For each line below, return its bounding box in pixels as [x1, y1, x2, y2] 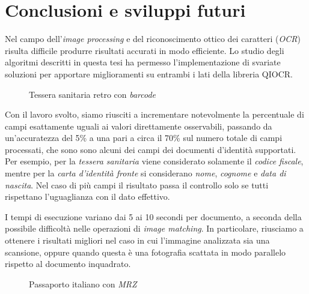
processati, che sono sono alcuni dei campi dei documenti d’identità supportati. [5, 143, 296, 155]
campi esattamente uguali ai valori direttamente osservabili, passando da [5, 119, 272, 132]
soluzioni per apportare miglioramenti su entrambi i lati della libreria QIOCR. [5, 67, 293, 80]
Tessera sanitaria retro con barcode [29, 88, 156, 100]
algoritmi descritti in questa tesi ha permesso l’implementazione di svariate [5, 56, 281, 68]
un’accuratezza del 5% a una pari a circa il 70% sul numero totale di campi [5, 131, 283, 144]
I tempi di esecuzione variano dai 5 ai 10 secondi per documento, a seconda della [5, 210, 302, 223]
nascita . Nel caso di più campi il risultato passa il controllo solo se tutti [5, 178, 269, 191]
